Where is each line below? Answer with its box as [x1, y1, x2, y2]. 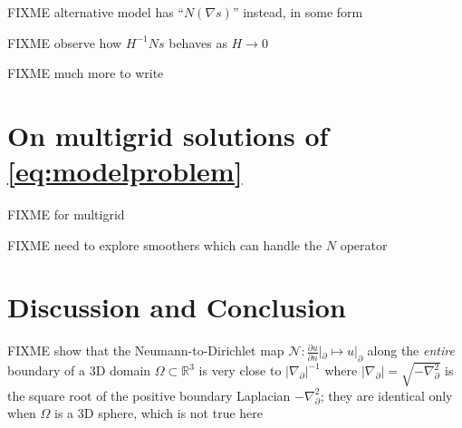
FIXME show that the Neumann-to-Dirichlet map [7, 341, 284, 360]
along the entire [367, 341, 455, 360]
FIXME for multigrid [7, 205, 125, 224]
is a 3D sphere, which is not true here [54, 404, 264, 423]
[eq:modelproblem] [7, 152, 243, 190]
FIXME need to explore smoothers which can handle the [7, 235, 322, 254]
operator [340, 235, 388, 254]
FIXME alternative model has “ [7, 3, 184, 21]
